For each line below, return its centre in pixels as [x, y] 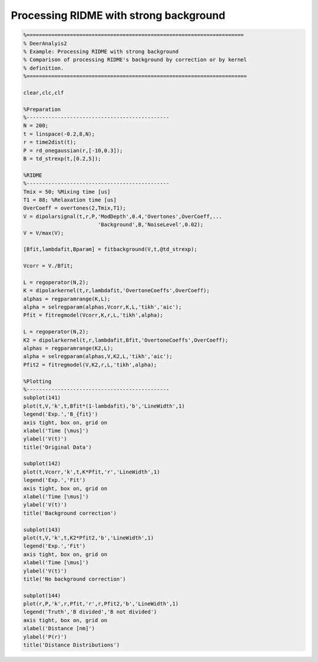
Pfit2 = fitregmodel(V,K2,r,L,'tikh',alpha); [90, 365]
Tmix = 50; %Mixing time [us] [67, 192]
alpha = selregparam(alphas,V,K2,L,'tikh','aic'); [98, 357]
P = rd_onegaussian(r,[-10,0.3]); [73, 150]
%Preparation [42, 109]
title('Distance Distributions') [72, 645]
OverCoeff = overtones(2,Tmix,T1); [74, 208]
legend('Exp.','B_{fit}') [61, 414]
